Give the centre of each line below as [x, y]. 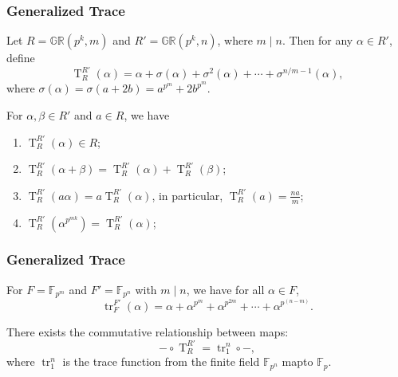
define [21, 58]
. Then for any [317, 40]
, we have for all [225, 289]
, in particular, [187, 195]
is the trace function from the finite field [161, 361]
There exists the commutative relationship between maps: [148, 331]
